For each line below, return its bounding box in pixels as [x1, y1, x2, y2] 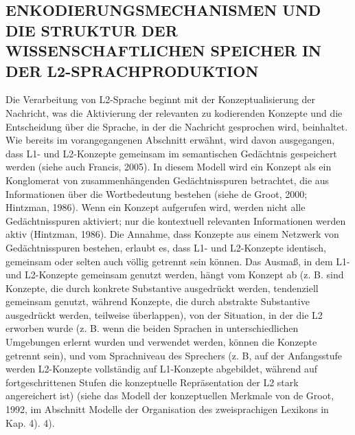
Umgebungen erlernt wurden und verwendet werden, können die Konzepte [5, 335, 317, 349]
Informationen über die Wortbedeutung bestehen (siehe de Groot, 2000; [5, 186, 308, 201]
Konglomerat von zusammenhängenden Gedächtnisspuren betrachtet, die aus [5, 172, 330, 187]
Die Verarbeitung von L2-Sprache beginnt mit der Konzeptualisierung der [5, 92, 316, 107]
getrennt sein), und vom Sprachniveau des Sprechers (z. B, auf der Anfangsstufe [5, 348, 343, 362]
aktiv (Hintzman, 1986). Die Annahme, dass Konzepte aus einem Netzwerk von [5, 227, 339, 241]
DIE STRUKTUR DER [5, 19, 178, 41]
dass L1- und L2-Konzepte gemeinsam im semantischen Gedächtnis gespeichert [5, 146, 337, 160]
